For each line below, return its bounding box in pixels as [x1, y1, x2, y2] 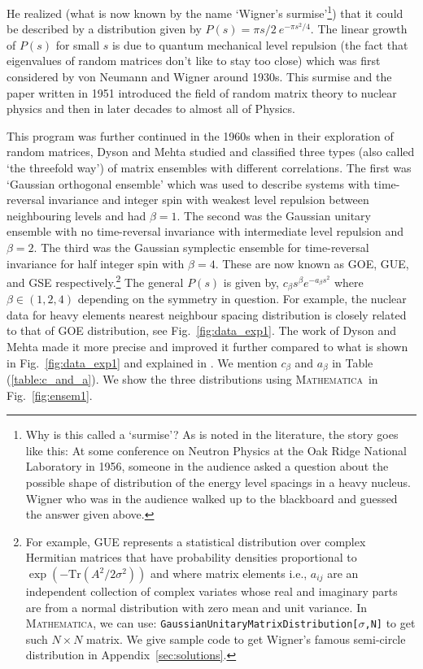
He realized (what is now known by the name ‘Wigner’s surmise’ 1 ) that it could [7, 2, 403, 21]
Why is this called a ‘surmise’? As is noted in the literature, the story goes [25, 426, 399, 443]
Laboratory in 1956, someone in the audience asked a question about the [25, 458, 389, 475]
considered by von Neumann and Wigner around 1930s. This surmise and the [7, 68, 392, 85]
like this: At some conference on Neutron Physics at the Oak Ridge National [25, 441, 407, 458]
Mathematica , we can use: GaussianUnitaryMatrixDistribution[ [25, 615, 359, 632]
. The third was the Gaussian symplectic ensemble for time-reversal [33, 238, 369, 255]
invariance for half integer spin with [7, 254, 185, 272]
